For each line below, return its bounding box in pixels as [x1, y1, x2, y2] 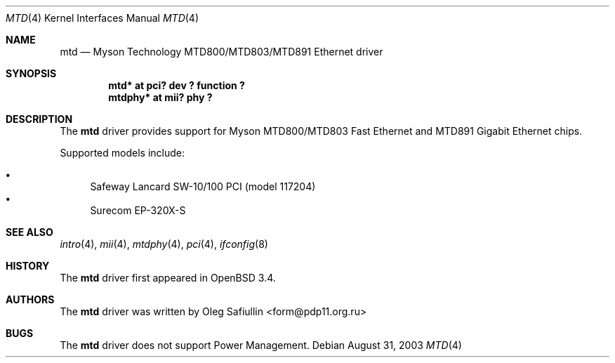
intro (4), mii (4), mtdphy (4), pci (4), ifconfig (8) [60, 238, 268, 250]
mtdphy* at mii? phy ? [108, 91, 213, 103]
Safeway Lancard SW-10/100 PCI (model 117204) [90, 180, 316, 192]
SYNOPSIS [6, 67, 57, 79]
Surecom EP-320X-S [90, 204, 186, 216]
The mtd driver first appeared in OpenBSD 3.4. [60, 272, 276, 284]
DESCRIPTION [6, 113, 73, 125]
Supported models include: [60, 147, 185, 159]
